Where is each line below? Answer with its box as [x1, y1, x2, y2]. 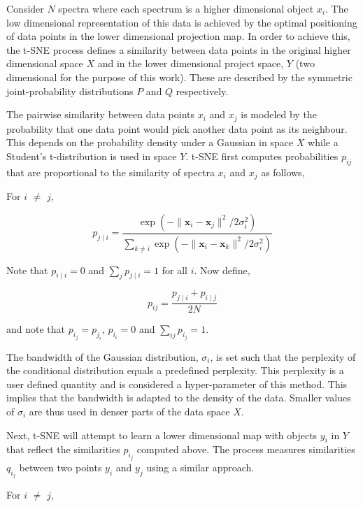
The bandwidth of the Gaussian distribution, [6, 349, 199, 364]
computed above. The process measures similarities [136, 442, 355, 457]
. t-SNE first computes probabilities [185, 148, 339, 163]
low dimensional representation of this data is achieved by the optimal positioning [6, 15, 357, 29]
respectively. [176, 83, 229, 98]
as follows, [261, 164, 305, 179]
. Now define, [194, 262, 250, 277]
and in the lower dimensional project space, [97, 56, 284, 71]
